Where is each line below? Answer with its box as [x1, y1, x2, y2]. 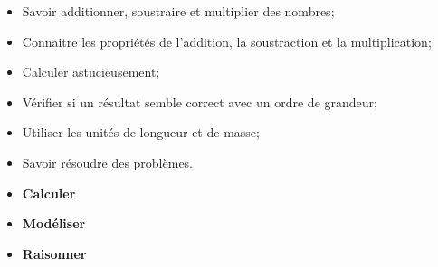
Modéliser [22, 214, 86, 233]
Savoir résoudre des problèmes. [22, 152, 194, 171]
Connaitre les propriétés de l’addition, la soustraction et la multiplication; [22, 32, 432, 51]
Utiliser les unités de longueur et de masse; [22, 123, 260, 142]
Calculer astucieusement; [22, 62, 160, 81]
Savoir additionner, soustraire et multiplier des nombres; [22, 2, 335, 20]
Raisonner [22, 244, 87, 262]
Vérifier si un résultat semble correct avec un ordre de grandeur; [22, 92, 377, 111]
